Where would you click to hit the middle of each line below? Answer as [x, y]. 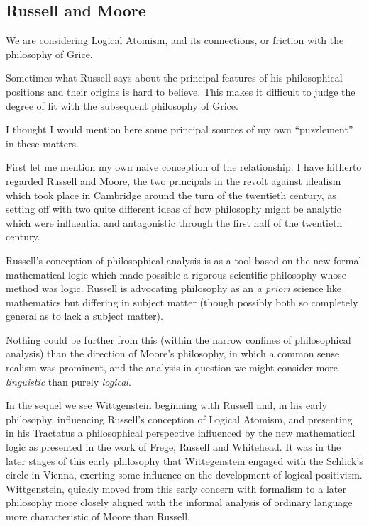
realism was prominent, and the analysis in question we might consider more [172, 368]
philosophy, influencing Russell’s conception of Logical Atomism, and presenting [179, 419]
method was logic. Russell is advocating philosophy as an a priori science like [174, 288]
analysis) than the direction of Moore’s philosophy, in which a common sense [173, 353]
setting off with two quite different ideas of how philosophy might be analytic [174, 209]
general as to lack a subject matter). [84, 316]
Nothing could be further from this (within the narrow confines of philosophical [178, 339]
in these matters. [42, 143]
